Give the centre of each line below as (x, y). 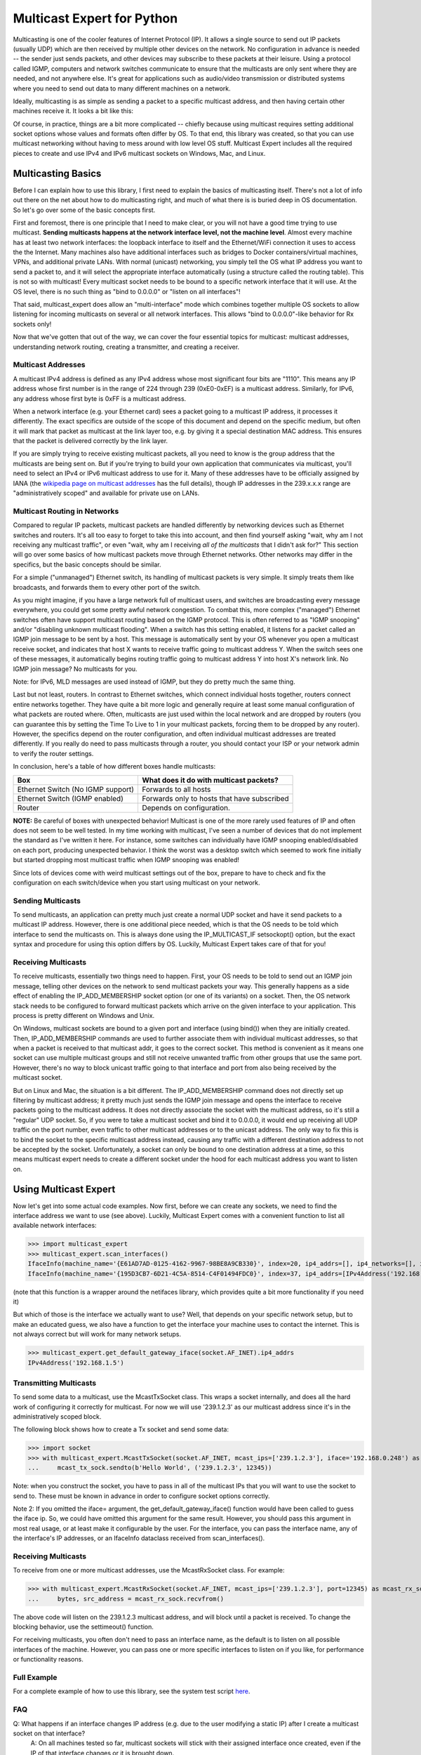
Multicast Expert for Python (95, 18)
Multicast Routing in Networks (66, 511)
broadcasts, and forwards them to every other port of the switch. (107, 587)
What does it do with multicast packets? (210, 780)
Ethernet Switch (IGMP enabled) (71, 798)
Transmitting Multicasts (55, 1383)
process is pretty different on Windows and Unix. (84, 1015)
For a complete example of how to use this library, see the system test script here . (132, 1691)
